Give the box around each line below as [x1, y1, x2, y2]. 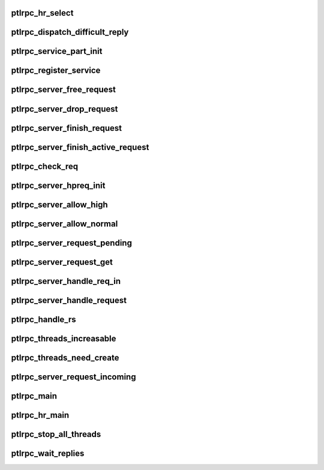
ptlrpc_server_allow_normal [11, 218, 118, 229]
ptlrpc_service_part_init [11, 46, 103, 56]
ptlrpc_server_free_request [11, 85, 116, 95]
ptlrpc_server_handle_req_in [11, 276, 121, 286]
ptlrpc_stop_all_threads [11, 429, 101, 439]
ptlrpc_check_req [11, 161, 78, 171]
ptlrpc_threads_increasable [11, 333, 116, 343]
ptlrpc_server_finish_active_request [11, 142, 149, 152]
